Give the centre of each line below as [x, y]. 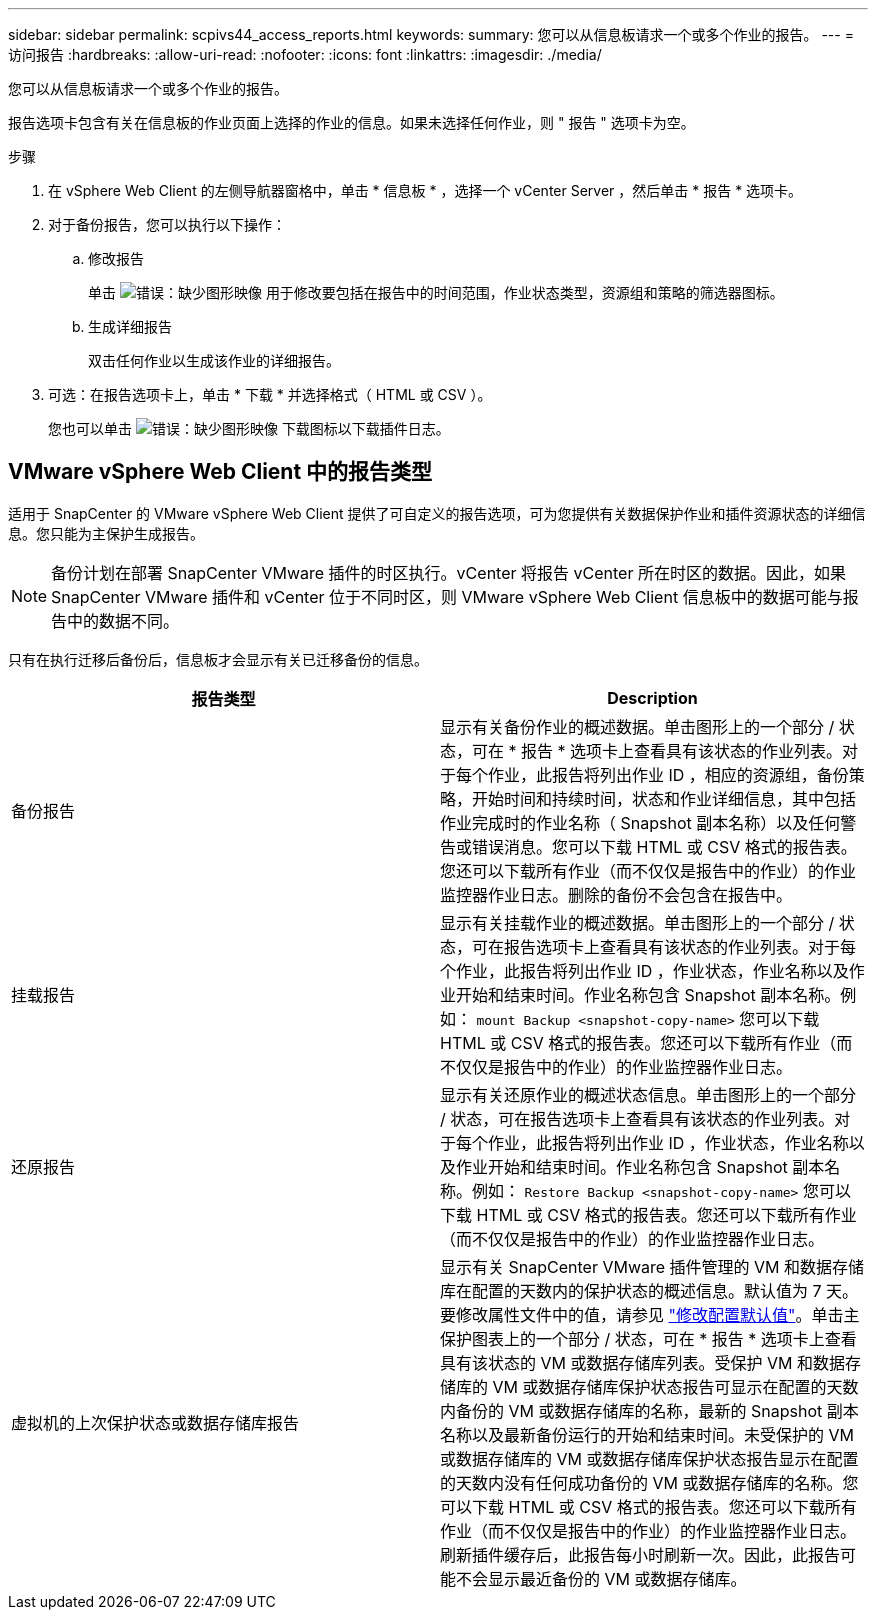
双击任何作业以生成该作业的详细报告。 [214, 360]
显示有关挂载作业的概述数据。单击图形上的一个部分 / [637, 922]
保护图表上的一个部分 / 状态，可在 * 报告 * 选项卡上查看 [648, 1338]
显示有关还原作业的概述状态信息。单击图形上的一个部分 [648, 1094]
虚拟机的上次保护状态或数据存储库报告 [155, 1422]
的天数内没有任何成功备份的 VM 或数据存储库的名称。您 [649, 1482]
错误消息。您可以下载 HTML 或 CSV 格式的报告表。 [664, 846]
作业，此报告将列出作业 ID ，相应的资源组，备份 [668, 774]
